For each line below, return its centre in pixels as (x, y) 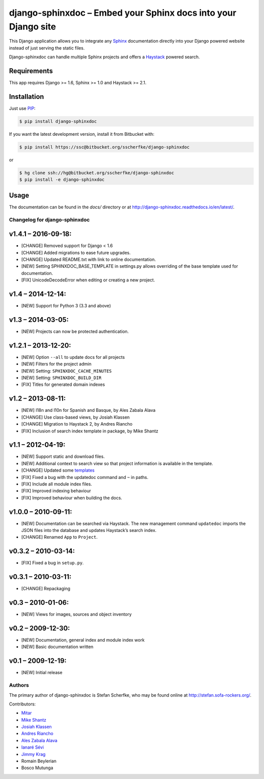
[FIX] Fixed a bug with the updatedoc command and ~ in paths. (85, 477)
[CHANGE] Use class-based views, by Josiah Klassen (76, 417)
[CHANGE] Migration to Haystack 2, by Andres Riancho (77, 424)
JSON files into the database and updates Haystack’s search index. (89, 530)
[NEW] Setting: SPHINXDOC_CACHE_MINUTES (66, 371)
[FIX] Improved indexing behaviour (56, 491)
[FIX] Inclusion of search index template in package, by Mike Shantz (90, 431)
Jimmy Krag (33, 754)
